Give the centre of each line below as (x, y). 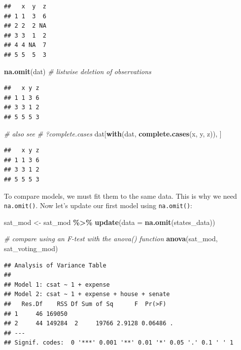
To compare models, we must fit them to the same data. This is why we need (120, 196)
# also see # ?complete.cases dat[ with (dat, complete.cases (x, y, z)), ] (113, 133)
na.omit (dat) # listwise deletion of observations (78, 71)
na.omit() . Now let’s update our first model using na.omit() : (98, 205)
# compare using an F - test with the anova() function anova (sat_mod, (111, 239)
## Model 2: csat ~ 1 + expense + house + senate (87, 294)
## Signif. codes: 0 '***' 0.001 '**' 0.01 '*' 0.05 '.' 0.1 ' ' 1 (119, 343)
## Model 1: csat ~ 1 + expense (57, 284)
